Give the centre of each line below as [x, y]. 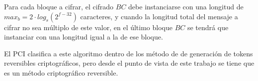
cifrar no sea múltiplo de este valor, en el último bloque [88, 27]
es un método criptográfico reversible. [61, 72]
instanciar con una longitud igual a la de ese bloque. [84, 37]
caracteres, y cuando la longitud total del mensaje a [159, 16]
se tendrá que [208, 27]
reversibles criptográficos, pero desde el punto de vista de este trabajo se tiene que [129, 63]
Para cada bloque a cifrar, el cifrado [59, 6]
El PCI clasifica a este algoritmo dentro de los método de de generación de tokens [129, 53]
